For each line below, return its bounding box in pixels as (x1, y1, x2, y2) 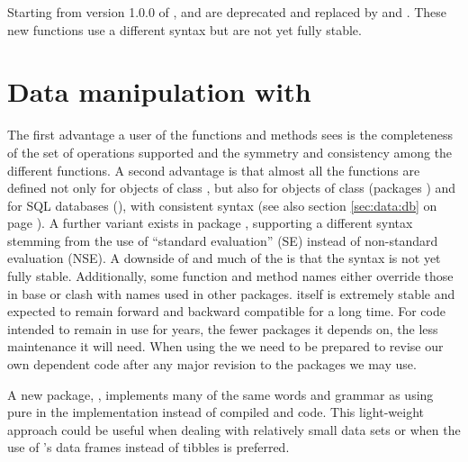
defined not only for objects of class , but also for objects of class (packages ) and (7, 178, 456, 197)
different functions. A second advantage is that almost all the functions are (7, 160, 420, 179)
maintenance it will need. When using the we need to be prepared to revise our (7, 337, 444, 356)
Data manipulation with (7, 73, 311, 110)
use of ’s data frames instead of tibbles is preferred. (7, 438, 290, 457)
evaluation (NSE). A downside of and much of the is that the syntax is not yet (7, 249, 441, 267)
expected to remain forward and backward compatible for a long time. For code (7, 302, 445, 321)
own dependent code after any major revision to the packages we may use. (7, 355, 417, 374)
